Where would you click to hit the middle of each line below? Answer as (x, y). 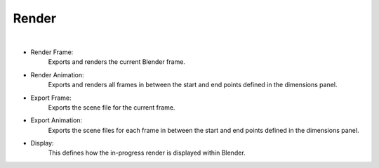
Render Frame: (52, 52)
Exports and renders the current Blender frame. (117, 62)
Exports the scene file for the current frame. (112, 107)
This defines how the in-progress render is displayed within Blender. (147, 153)
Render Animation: (57, 75)
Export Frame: (51, 98)
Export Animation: (56, 120)
